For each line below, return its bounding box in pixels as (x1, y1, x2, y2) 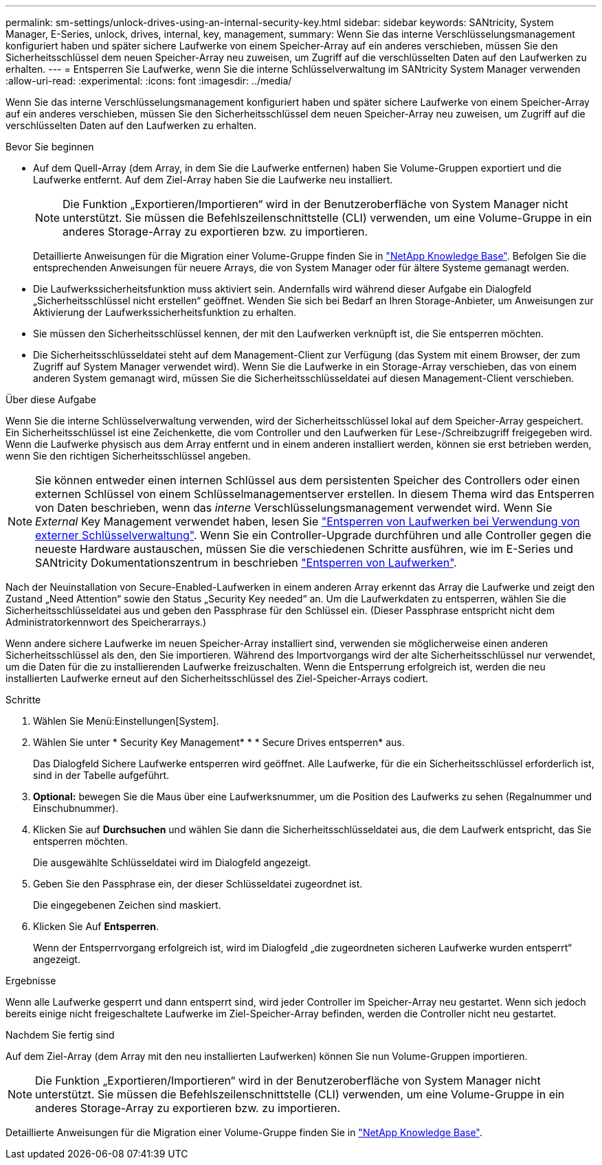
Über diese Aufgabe (5, 394, 96, 405)
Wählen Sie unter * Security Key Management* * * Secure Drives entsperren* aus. (33, 736, 405, 748)
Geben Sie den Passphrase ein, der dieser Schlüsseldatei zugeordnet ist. (33, 878, 363, 890)
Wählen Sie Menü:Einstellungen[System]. (33, 715, 219, 727)
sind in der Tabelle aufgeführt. (33, 769, 170, 781)
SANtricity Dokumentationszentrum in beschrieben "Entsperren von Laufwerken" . (35, 556, 457, 569)
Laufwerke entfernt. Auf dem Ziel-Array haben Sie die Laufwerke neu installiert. (33, 174, 393, 185)
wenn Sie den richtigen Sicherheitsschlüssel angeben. (5, 450, 251, 462)
